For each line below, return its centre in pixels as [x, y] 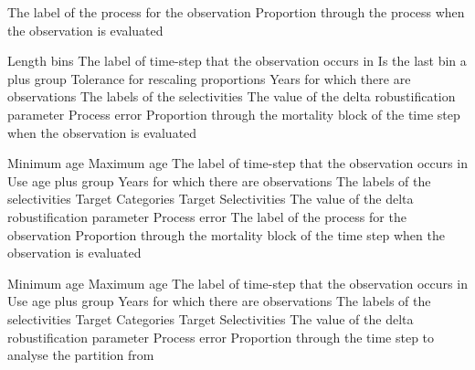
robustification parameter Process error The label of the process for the [207, 216]
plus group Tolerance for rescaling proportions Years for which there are [209, 78]
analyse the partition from [81, 355]
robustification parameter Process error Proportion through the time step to [221, 337]
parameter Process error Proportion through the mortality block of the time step [234, 114]
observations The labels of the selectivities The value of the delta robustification [232, 96]
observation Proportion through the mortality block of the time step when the [226, 234]
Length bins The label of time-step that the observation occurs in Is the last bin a [237, 61]
